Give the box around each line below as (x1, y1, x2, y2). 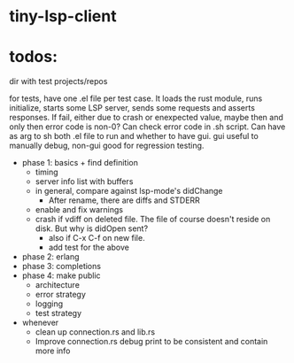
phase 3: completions (21, 261, 102, 272)
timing (35, 166, 59, 178)
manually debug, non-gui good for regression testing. (9, 140, 205, 151)
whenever (21, 317, 59, 328)
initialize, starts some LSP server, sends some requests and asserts (9, 103, 255, 113)
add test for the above (48, 242, 130, 253)
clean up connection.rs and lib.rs (35, 327, 156, 337)
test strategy (35, 308, 82, 319)
